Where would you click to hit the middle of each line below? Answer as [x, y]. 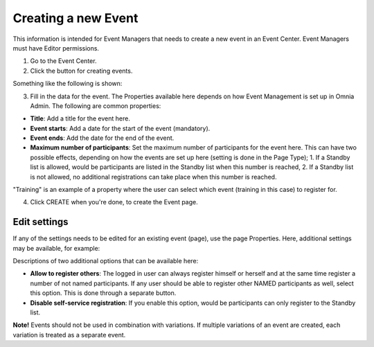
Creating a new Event [75, 18]
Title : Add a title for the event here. [80, 118]
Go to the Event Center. [63, 61]
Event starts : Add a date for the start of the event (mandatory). [120, 128]
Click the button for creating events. [81, 71]
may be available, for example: [56, 248]
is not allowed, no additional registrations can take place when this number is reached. [153, 177]
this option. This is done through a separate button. [103, 293]
